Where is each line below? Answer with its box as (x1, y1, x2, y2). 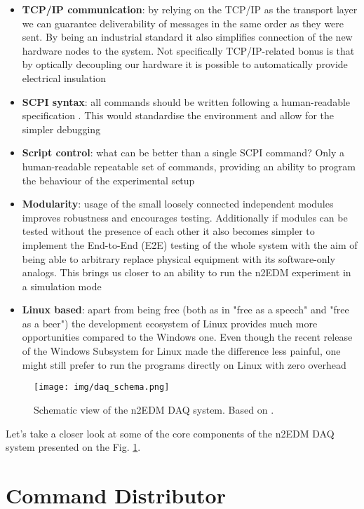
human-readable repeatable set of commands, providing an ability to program (22, 158, 356, 173)
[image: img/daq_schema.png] (34, 382, 170, 393)
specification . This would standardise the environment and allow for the (22, 108, 334, 123)
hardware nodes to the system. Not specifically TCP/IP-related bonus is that (22, 43, 355, 57)
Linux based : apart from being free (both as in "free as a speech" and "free (22, 302, 349, 317)
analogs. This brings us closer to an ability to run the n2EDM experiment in (22, 265, 351, 280)
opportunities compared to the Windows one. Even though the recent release (22, 330, 353, 344)
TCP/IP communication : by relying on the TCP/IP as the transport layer (22, 2, 358, 16)
